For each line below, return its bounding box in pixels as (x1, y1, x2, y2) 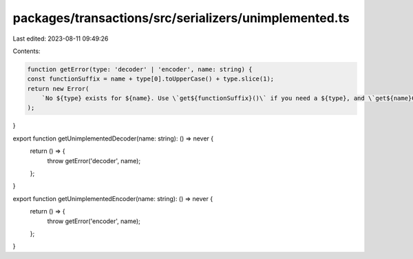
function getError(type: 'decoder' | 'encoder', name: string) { (27, 65, 253, 73)
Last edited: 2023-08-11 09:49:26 (12, 34, 109, 43)
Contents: (12, 47, 41, 55)
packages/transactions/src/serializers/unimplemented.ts (12, 10, 350, 25)
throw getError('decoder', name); (47, 156, 141, 165)
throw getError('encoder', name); (47, 217, 141, 225)
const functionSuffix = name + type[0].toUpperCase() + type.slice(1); (27, 75, 275, 83)
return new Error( (27, 85, 89, 92)
